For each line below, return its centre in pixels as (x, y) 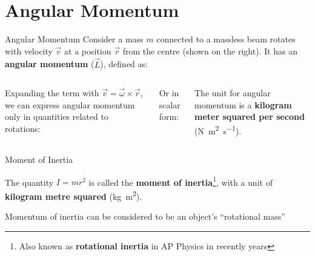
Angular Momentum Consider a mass (74, 39)
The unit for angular (232, 93)
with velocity (29, 51)
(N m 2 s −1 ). (218, 130)
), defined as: (124, 64)
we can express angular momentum (70, 104)
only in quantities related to (57, 117)
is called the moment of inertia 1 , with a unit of (181, 181)
